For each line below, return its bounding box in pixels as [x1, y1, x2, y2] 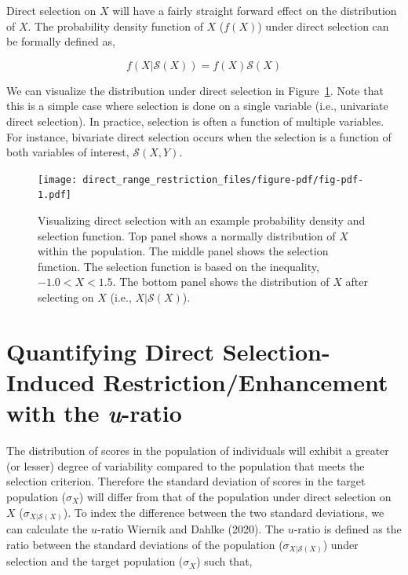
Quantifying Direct [6, 335, 215, 367]
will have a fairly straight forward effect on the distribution [112, 2, 397, 18]
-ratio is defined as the [293, 521, 402, 537]
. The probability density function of [27, 17, 203, 34]
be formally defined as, [6, 33, 115, 49]
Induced [6, 366, 95, 397]
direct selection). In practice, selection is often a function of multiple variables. [6, 112, 384, 129]
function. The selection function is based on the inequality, [38, 258, 319, 274]
